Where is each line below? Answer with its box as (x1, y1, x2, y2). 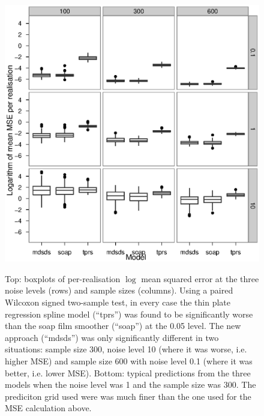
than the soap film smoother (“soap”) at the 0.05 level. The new (5, 319, 241, 332)
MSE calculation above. (5, 402, 92, 414)
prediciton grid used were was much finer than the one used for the (5, 390, 251, 402)
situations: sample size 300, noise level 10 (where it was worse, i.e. (5, 343, 247, 355)
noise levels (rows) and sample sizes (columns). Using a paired (5, 284, 233, 297)
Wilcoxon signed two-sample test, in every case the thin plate (5, 295, 230, 308)
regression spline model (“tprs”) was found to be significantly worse (5, 307, 253, 320)
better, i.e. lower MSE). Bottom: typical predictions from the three (5, 366, 251, 379)
